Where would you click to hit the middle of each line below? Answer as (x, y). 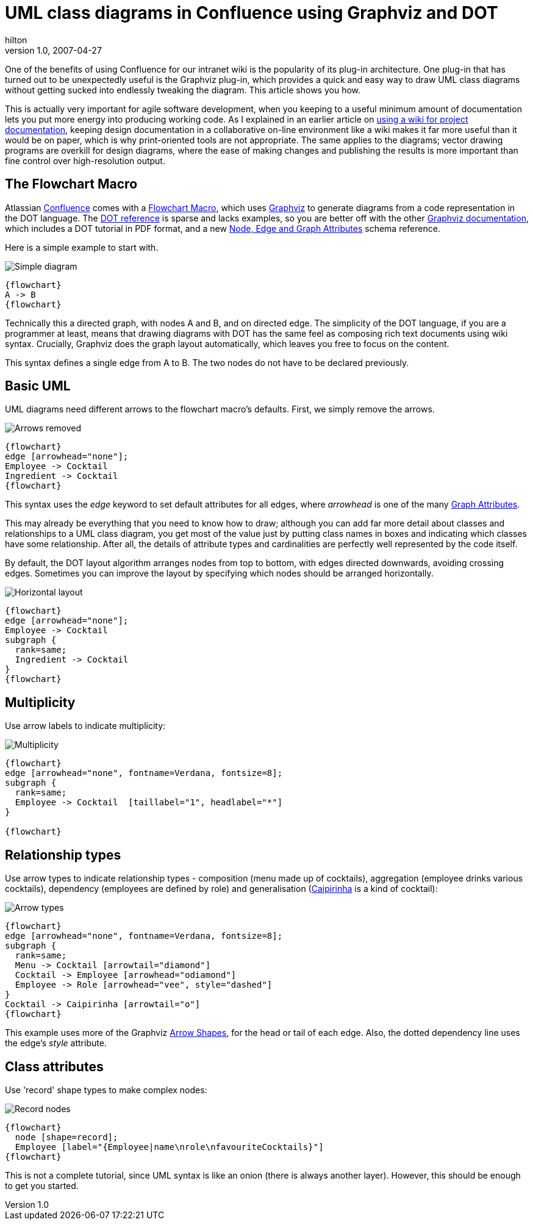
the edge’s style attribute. (56, 1043)
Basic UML (38, 386)
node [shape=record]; (66, 1137)
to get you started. (42, 1185)
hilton (16, 40)
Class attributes (54, 1066)
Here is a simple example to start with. (82, 247)
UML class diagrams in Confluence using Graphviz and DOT (252, 13)
